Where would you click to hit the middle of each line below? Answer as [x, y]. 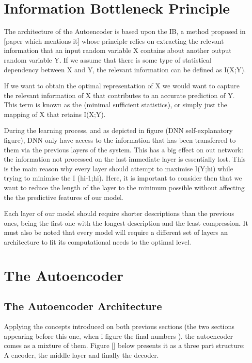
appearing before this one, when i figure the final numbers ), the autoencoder [118, 336]
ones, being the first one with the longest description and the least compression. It [126, 223]
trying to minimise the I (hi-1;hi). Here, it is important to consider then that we [123, 178]
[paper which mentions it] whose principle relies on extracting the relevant [114, 41]
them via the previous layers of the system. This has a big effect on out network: [124, 149]
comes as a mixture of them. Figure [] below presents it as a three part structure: [125, 345]
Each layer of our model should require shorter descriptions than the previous [119, 213]
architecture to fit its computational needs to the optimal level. [98, 242]
